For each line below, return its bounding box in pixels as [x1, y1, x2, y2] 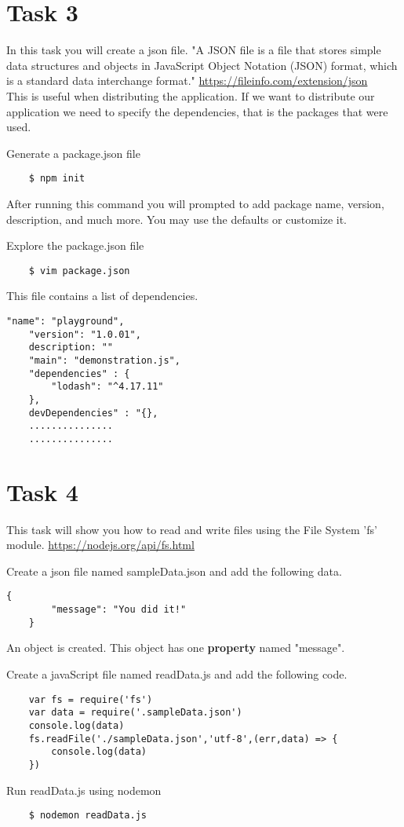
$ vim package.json [28, 265, 130, 276]
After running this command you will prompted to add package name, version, [6, 195, 384, 211]
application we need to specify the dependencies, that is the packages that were [6, 103, 388, 119]
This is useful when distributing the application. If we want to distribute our [6, 87, 375, 104]
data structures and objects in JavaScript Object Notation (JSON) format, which [6, 57, 398, 73]
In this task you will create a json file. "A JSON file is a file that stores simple [6, 42, 381, 58]
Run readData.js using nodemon [6, 781, 162, 798]
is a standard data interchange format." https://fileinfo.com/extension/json [6, 72, 368, 89]
